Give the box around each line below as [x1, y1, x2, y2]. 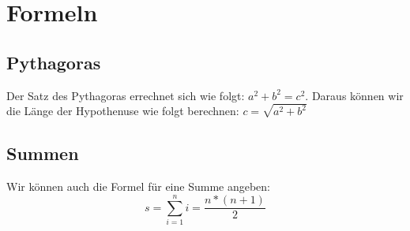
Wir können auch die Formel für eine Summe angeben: [6, 178, 270, 195]
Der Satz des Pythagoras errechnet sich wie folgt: [6, 87, 245, 103]
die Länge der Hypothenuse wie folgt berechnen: [6, 102, 239, 119]
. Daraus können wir [305, 87, 404, 103]
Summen [6, 141, 79, 166]
